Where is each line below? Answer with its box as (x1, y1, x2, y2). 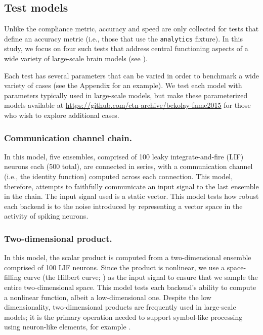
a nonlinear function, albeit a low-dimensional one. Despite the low (4, 291, 211, 302)
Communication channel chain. (4, 131, 132, 144)
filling (4, 272, 22, 282)
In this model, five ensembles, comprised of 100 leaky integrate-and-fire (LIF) (4, 151, 244, 161)
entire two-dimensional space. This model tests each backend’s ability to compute (4, 281, 256, 292)
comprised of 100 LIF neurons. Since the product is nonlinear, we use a (4, 262, 225, 272)
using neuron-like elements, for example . (4, 321, 131, 332)
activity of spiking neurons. (4, 211, 89, 221)
